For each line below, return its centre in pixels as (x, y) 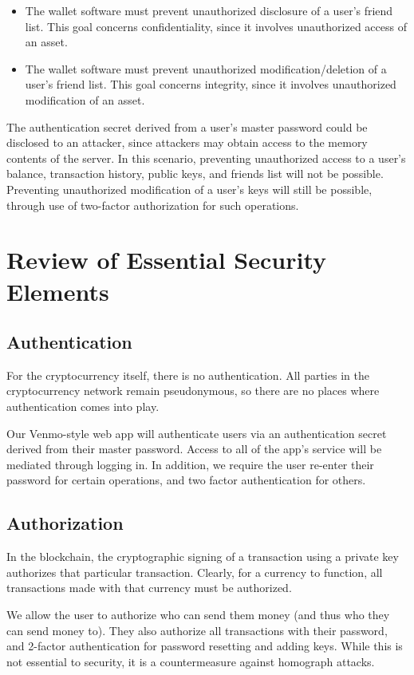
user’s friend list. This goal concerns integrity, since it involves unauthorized (211, 84)
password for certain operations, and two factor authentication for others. (186, 480)
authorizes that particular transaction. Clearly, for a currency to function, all (195, 572)
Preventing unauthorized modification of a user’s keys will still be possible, (189, 189)
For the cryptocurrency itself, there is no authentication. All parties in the (188, 375)
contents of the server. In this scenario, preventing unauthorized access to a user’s (206, 158)
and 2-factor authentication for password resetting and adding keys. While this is (205, 646)
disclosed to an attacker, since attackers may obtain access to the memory (187, 142)
